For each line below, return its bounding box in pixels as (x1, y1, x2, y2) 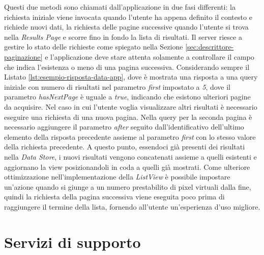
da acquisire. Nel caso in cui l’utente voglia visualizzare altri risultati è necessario (4, 101, 257, 112)
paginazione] (4, 51, 43, 62)
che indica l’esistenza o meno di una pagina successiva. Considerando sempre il (4, 61, 250, 72)
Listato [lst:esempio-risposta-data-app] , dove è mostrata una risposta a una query (4, 71, 258, 82)
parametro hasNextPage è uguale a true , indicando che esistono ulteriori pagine (4, 91, 251, 102)
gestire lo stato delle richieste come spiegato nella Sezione (4, 41, 183, 52)
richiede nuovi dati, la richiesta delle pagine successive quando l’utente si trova (4, 21, 249, 32)
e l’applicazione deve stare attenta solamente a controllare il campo (45, 51, 254, 62)
